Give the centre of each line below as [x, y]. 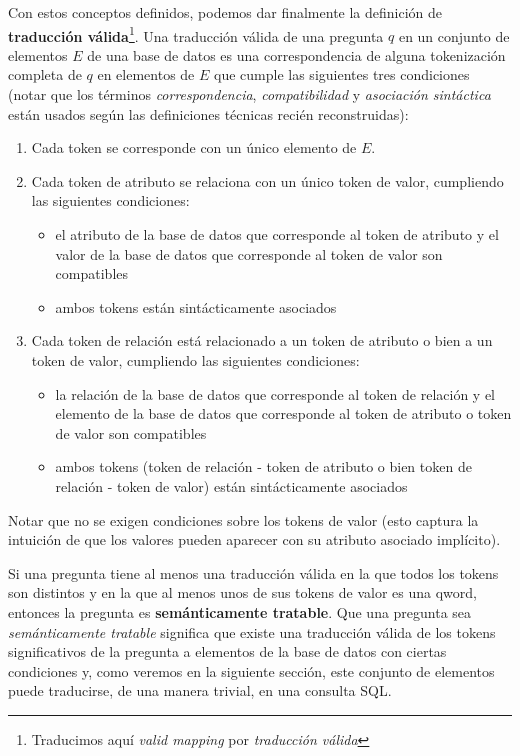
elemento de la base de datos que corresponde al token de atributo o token [283, 413]
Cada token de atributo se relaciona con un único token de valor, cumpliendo [267, 180]
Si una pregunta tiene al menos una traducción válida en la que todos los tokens [253, 572]
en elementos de [146, 74]
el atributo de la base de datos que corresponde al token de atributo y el [277, 234]
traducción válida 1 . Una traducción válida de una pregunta [196, 34]
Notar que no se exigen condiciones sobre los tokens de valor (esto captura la [243, 519]
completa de [45, 74]
